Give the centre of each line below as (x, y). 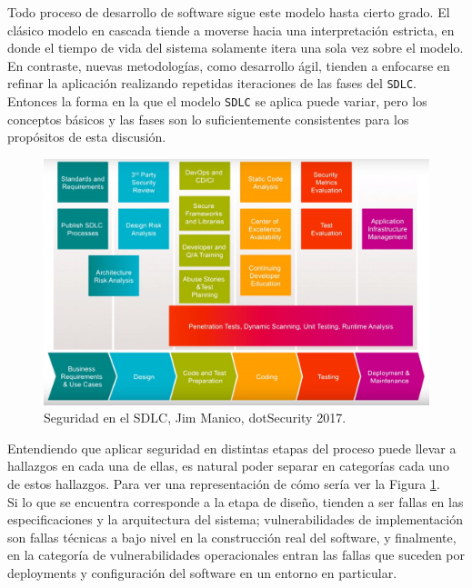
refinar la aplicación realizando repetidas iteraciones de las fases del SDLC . (212, 83)
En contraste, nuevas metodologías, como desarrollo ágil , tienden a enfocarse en (229, 65)
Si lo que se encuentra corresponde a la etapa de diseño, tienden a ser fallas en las (236, 501)
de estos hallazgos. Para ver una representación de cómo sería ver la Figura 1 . (224, 484)
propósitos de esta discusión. (87, 137)
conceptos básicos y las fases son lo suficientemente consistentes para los (208, 119)
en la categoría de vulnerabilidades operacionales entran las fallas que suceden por (236, 555)
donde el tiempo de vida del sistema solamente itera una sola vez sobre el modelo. (236, 48)
